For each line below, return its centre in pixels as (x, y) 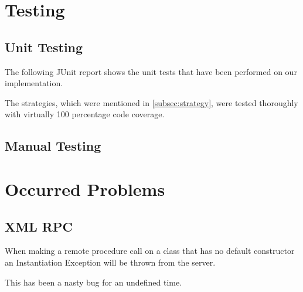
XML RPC (39, 226)
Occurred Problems (85, 189)
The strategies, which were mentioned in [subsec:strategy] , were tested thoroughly (151, 102)
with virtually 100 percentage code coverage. (85, 114)
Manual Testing (53, 146)
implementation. (34, 83)
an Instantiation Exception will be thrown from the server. (110, 262)
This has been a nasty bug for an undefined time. (93, 282)
